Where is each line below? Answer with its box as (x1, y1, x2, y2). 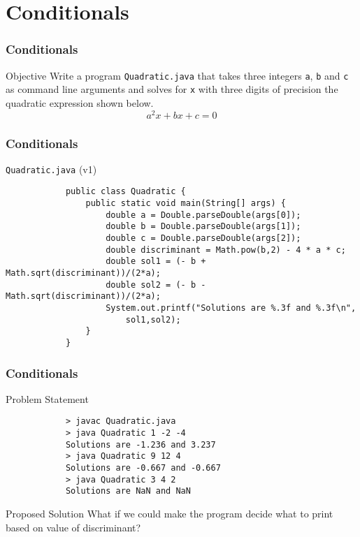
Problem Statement (6, 391, 89, 406)
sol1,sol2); (125, 314, 181, 325)
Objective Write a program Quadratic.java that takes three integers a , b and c (6, 68, 349, 82)
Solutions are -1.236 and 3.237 (65, 439, 216, 450)
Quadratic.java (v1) (6, 161, 97, 176)
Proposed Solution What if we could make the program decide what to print (6, 506, 333, 521)
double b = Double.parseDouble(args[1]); (106, 221, 301, 232)
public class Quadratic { (65, 186, 186, 197)
